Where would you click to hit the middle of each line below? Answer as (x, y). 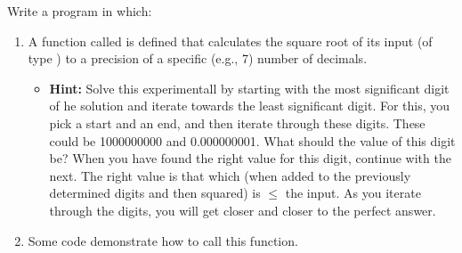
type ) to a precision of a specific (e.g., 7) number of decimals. (198, 58)
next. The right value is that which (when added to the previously (230, 175)
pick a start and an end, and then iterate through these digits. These (237, 122)
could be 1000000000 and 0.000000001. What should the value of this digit (252, 140)
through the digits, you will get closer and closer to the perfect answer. (243, 210)
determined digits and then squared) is (155, 193)
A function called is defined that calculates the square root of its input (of (230, 41)
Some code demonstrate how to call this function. (163, 240)
